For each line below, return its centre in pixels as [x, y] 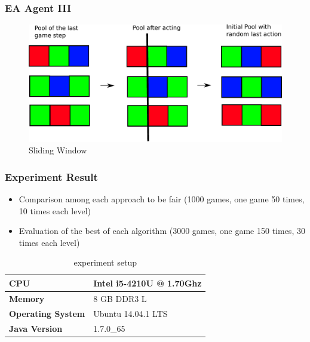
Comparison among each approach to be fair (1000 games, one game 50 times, [162, 199]
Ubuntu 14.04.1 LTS [131, 313]
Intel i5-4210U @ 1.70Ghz [148, 283]
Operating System [47, 313]
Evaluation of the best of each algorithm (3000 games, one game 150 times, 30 [162, 231]
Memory [27, 298]
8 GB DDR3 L [120, 298]
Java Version [36, 328]
